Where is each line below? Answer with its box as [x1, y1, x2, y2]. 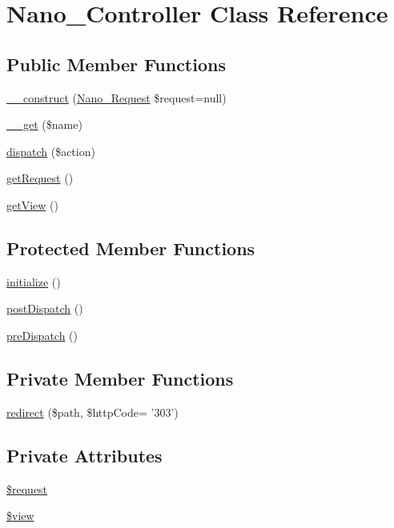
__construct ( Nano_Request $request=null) [6, 89, 227, 106]
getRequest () [6, 170, 74, 186]
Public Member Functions [6, 51, 226, 76]
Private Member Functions [6, 366, 234, 390]
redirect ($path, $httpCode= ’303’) [6, 403, 179, 420]
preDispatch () [6, 326, 78, 343]
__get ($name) [6, 116, 82, 133]
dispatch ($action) [6, 142, 95, 159]
